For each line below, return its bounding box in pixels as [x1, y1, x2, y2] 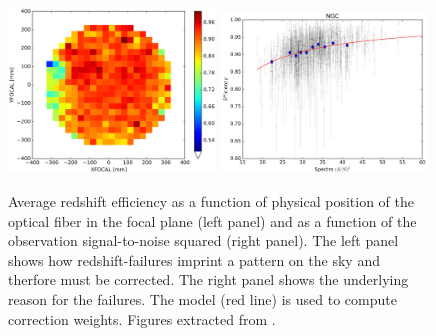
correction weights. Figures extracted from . [8, 308, 276, 329]
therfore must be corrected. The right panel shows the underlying [8, 269, 409, 290]
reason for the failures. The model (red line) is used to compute [8, 288, 397, 309]
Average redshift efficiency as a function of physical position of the [8, 190, 414, 211]
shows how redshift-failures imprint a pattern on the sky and [8, 249, 380, 270]
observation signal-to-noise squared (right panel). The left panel [8, 230, 399, 251]
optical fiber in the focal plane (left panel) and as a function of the [8, 210, 417, 231]
